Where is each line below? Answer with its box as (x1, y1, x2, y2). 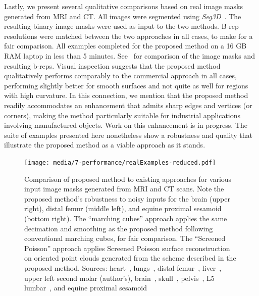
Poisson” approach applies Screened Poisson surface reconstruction (24, 242, 230, 253)
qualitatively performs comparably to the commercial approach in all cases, (4, 70, 237, 81)
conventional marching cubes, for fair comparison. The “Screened (24, 233, 226, 243)
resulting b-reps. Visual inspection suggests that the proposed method (4, 60, 221, 71)
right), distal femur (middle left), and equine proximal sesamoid (24, 203, 222, 214)
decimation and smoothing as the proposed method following (24, 223, 213, 233)
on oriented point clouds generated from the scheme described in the (24, 253, 236, 263)
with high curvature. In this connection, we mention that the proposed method (4, 90, 248, 101)
